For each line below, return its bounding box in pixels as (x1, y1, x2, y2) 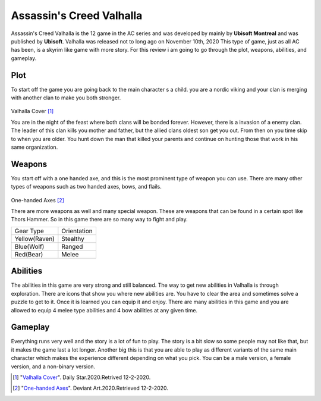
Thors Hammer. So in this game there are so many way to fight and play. (11, 216, 188, 223)
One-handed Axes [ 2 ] (11, 196, 65, 203)
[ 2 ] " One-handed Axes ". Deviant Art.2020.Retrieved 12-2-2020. (12, 384, 169, 392)
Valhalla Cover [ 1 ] (11, 108, 54, 115)
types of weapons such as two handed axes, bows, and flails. (11, 183, 162, 190)
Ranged (61, 242, 83, 250)
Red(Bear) (14, 250, 43, 258)
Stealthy (61, 234, 84, 243)
